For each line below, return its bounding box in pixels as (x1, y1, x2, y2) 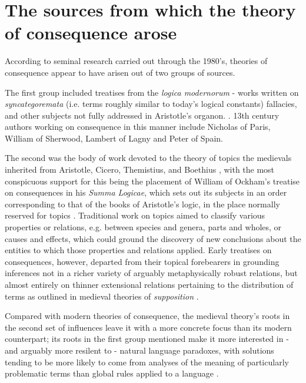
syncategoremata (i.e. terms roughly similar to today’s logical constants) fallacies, (5, 98, 297, 110)
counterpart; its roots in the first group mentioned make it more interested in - (5, 332, 289, 345)
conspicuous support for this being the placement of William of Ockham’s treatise (5, 174, 300, 187)
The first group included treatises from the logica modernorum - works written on (5, 86, 299, 98)
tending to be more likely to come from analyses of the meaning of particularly (5, 355, 289, 368)
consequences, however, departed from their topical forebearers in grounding (5, 255, 280, 267)
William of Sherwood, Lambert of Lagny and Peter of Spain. (5, 132, 223, 144)
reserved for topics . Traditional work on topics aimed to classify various (5, 209, 265, 221)
